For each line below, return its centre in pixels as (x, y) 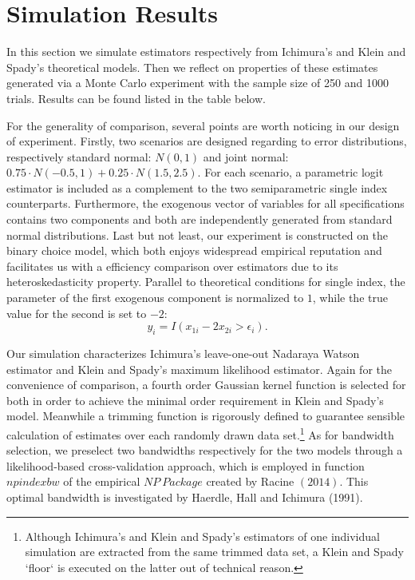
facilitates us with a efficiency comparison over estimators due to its (172, 266)
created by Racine (250, 481)
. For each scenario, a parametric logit (290, 172)
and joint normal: (246, 156)
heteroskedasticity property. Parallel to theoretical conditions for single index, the (206, 282)
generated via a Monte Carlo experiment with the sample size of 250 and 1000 (198, 83)
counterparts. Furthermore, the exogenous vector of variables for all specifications (206, 203)
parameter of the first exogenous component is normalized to (155, 298)
